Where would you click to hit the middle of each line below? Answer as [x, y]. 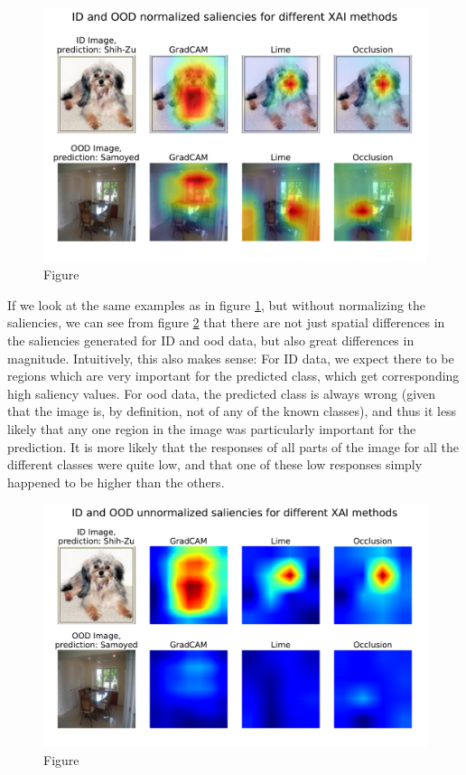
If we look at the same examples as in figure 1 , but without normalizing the [217, 304]
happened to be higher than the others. [116, 482]
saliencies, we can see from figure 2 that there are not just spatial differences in [226, 322]
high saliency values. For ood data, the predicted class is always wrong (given [222, 393]
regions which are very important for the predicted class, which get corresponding [233, 376]
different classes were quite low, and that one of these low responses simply [215, 464]
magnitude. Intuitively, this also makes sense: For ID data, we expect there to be [231, 358]
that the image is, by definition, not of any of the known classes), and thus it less [232, 411]
